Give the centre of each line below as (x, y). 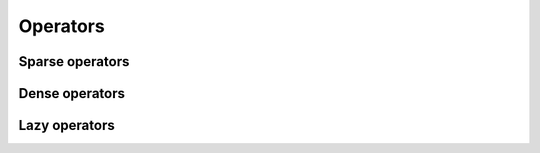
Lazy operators (66, 125)
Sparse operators (74, 61)
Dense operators (71, 93)
